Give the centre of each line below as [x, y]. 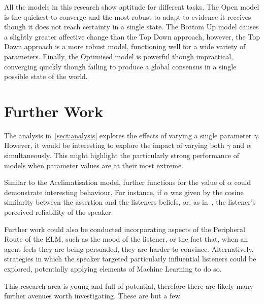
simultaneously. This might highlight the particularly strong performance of [122, 155]
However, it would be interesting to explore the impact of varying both [114, 145]
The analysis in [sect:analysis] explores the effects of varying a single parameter [128, 135]
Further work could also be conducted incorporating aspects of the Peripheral [125, 229]
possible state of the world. [46, 76]
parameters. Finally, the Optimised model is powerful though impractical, [119, 56]
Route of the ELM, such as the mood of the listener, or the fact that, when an [126, 239]
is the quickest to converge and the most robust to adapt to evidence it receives [128, 16]
